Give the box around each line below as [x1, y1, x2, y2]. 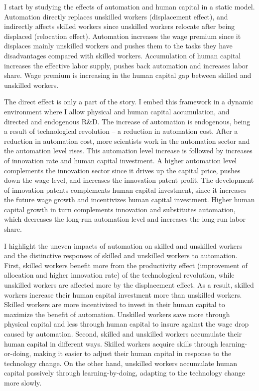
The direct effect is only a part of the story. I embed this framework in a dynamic [4, 96, 254, 107]
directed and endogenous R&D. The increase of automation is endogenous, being [4, 116, 251, 126]
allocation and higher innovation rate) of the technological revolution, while [4, 270, 235, 280]
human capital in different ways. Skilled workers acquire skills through [4, 338, 218, 349]
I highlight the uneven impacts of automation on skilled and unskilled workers [4, 240, 242, 251]
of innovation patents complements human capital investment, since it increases [4, 184, 247, 195]
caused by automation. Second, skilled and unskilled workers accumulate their [4, 329, 242, 339]
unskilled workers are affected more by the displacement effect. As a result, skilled [4, 280, 254, 290]
